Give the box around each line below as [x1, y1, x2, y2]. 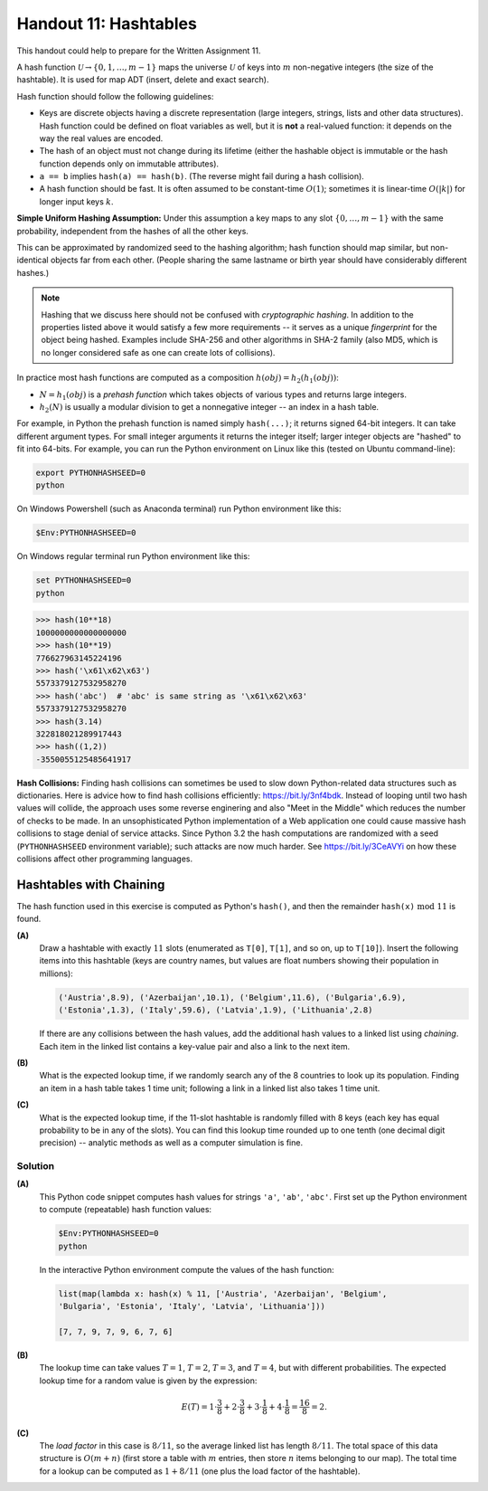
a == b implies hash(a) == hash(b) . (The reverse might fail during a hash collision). [39, 171, 365, 182]
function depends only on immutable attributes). [39, 158, 220, 169]
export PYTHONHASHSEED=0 [35, 468, 146, 479]
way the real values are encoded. [39, 132, 164, 144]
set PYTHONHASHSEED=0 [35, 575, 132, 585]
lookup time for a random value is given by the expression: [39, 1375, 258, 1386]
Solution [16, 1160, 55, 1173]
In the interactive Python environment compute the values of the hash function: [39, 1264, 334, 1275]
